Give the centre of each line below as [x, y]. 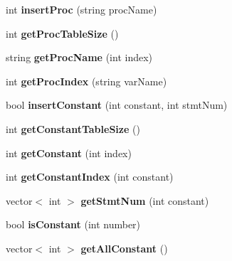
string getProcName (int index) [79, 57]
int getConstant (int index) [69, 153]
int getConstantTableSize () [73, 128]
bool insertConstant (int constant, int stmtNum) [117, 105]
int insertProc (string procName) [81, 9]
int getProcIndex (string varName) [86, 81]
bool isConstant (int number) [73, 224]
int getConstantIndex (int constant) [90, 177]
